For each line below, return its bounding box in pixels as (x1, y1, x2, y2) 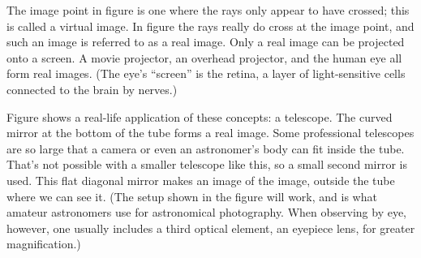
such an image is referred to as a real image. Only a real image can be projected (6, 33, 405, 50)
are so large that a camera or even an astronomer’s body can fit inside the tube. (6, 140, 405, 157)
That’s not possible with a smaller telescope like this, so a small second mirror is (6, 156, 407, 173)
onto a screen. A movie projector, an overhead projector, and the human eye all (6, 49, 402, 66)
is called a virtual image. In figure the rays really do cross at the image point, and (6, 17, 415, 34)
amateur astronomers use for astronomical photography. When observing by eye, (6, 204, 407, 221)
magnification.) (6, 235, 81, 252)
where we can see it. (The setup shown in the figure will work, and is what (6, 187, 377, 204)
